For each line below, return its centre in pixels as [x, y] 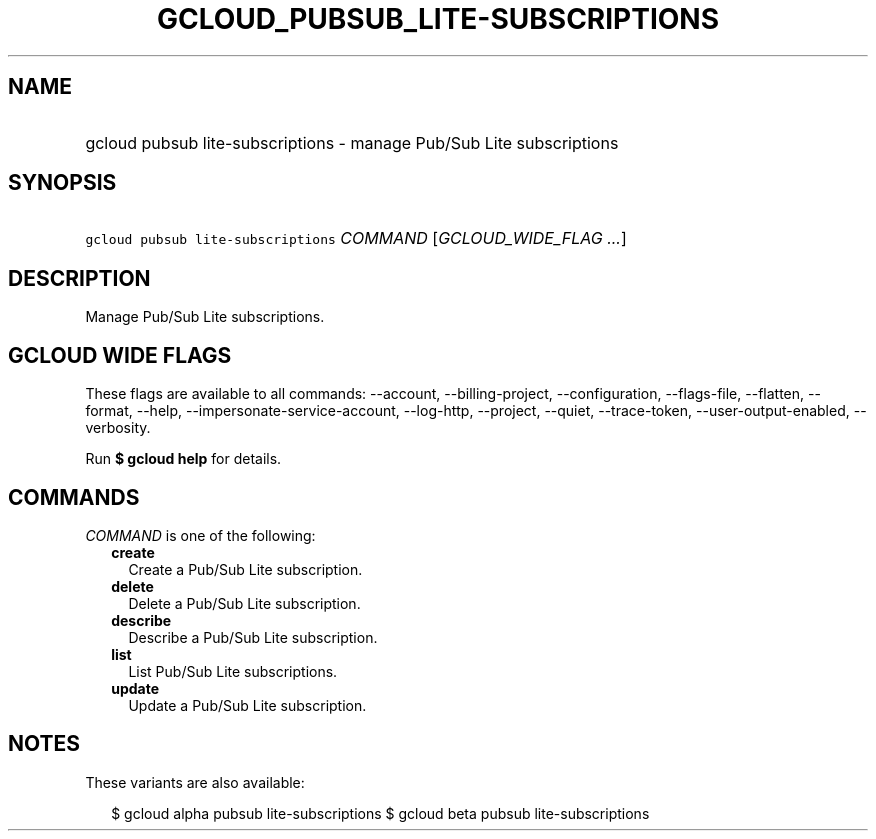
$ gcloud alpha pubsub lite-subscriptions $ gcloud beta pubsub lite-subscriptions [380, 813]
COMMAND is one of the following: [200, 535]
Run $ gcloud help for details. [183, 459]
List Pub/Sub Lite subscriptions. [233, 671]
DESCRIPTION [79, 278]
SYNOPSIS [62, 183]
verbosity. [118, 428]
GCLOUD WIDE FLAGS [120, 355]
